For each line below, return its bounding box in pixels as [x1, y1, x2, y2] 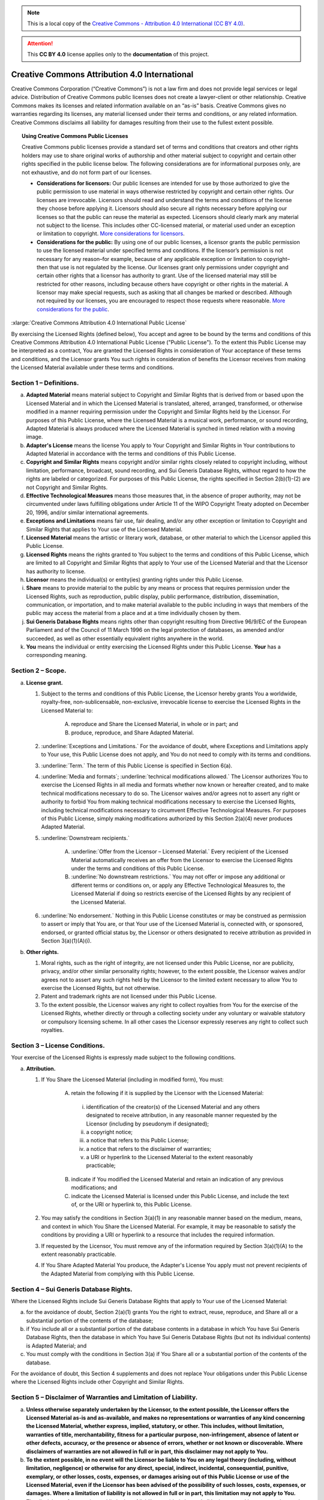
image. [26, 433, 43, 440]
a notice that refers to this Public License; [86, 1137, 189, 1144]
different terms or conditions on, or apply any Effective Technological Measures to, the [71, 881, 286, 889]
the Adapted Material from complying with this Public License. [41, 1270, 195, 1277]
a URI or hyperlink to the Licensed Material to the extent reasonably [86, 1154, 253, 1161]
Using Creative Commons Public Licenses [22, 133, 128, 140]
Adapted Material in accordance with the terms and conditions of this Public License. [26, 450, 236, 457]
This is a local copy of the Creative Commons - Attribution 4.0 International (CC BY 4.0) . [27, 20, 245, 27]
